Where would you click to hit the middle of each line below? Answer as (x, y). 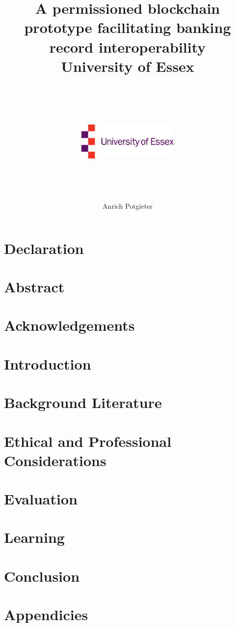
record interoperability (128, 47)
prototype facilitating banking (128, 27)
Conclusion (42, 576)
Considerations (55, 460)
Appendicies (46, 614)
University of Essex (128, 66)
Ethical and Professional (88, 441)
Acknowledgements (69, 325)
